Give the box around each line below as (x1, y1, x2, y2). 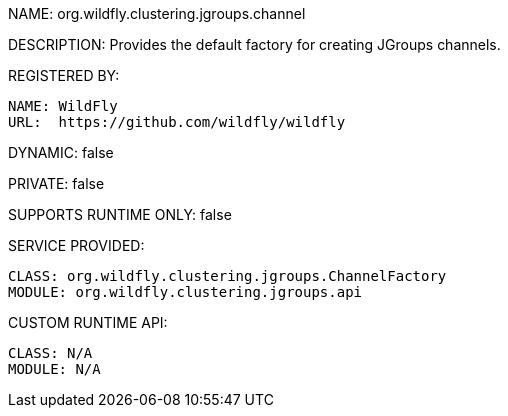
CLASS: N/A (8, 345, 93, 361)
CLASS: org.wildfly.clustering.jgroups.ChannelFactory (8, 268, 447, 284)
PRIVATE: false (8, 175, 105, 192)
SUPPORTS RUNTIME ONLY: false (8, 206, 232, 223)
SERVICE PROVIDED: (8, 237, 145, 254)
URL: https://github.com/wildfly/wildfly (8, 114, 346, 130)
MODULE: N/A (8, 361, 101, 377)
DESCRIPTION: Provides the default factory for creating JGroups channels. (8, 36, 501, 53)
